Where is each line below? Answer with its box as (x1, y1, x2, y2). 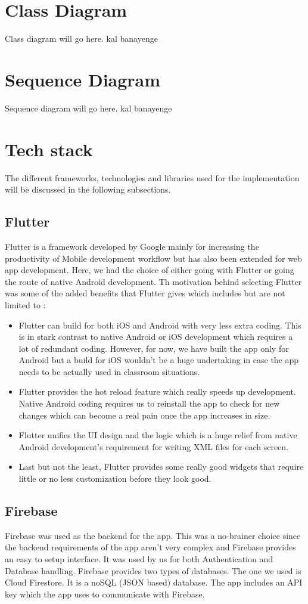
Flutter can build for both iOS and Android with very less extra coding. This (18, 318, 301, 331)
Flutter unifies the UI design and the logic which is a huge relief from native (18, 429, 297, 441)
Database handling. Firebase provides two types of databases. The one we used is (5, 564, 301, 577)
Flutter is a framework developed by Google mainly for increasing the (5, 240, 259, 252)
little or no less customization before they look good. (18, 472, 211, 485)
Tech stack (5, 137, 93, 161)
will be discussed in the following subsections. (5, 183, 171, 196)
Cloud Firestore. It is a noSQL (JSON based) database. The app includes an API (5, 576, 303, 588)
